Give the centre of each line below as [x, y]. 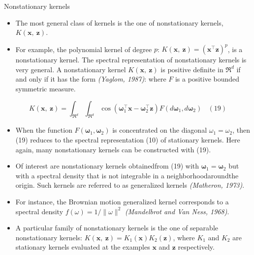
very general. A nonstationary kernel [71, 69]
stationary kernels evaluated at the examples [83, 247]
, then [241, 130]
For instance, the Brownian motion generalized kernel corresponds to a [122, 202]
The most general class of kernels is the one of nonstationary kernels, [119, 22]
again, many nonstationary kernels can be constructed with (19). [113, 149]
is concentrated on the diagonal [160, 130]
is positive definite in [192, 69]
